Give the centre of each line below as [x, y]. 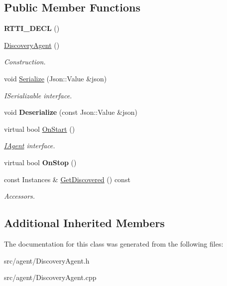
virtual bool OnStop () [40, 162]
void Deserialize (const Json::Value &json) [71, 112]
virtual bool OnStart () [40, 129]
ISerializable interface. [38, 95]
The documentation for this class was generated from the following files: [114, 243]
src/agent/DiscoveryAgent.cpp [50, 277]
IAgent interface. [30, 145]
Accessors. [20, 196]
